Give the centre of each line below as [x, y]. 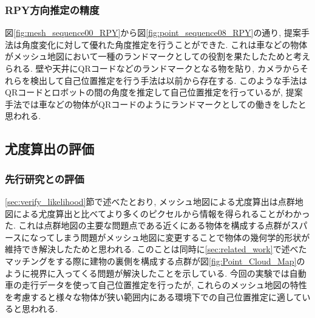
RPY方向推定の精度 [52, 9]
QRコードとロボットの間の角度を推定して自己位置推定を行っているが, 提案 [154, 92]
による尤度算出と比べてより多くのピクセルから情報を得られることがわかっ [161, 213]
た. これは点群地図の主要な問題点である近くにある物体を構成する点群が [148, 225]
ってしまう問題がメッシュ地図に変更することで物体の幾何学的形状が [174, 237]
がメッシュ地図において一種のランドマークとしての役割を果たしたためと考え [158, 56]
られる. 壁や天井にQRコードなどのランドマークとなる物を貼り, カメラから [152, 68]
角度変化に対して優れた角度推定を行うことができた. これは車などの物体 [164, 44]
